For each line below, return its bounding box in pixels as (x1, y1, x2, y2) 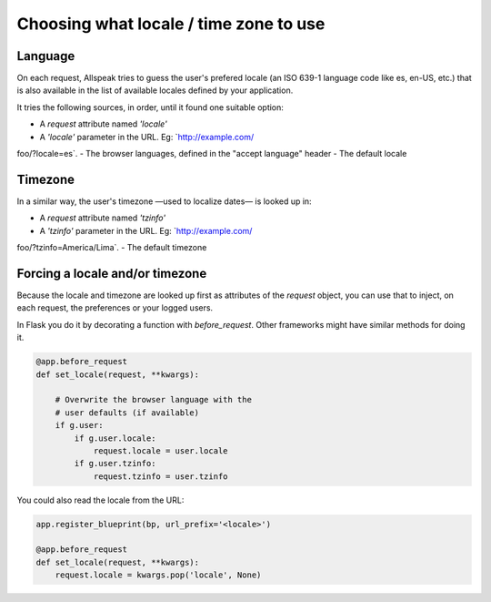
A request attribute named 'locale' (39, 118, 167, 129)
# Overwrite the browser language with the (55, 394, 252, 405)
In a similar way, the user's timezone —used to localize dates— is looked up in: (16, 196, 313, 207)
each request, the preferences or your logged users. (16, 302, 214, 313)
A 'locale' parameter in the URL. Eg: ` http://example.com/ (39, 131, 255, 142)
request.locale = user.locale (93, 445, 228, 455)
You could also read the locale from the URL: (16, 495, 185, 505)
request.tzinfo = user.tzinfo (93, 471, 228, 482)
